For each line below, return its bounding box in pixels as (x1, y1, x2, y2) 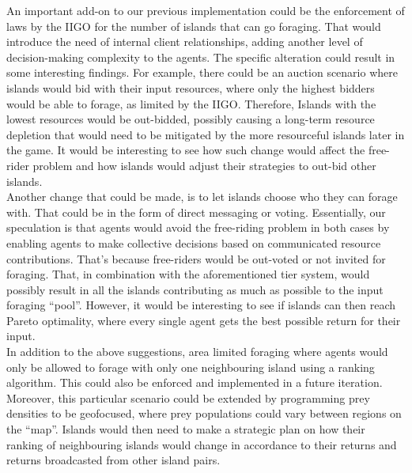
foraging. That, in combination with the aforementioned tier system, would (6, 266, 370, 282)
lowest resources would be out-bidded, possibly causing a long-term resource (6, 111, 375, 127)
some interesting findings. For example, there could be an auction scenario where (6, 64, 398, 81)
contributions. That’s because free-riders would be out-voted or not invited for (6, 250, 386, 267)
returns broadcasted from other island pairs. (6, 452, 221, 468)
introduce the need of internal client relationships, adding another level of (6, 33, 363, 50)
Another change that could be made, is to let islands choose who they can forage (6, 188, 398, 205)
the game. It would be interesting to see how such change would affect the (6, 142, 365, 158)
